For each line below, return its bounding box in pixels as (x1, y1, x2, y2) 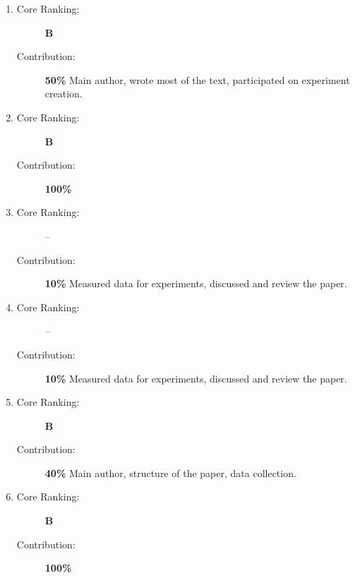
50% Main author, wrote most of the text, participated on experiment (44, 72, 350, 87)
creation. (44, 86, 83, 101)
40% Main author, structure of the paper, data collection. (44, 465, 296, 480)
